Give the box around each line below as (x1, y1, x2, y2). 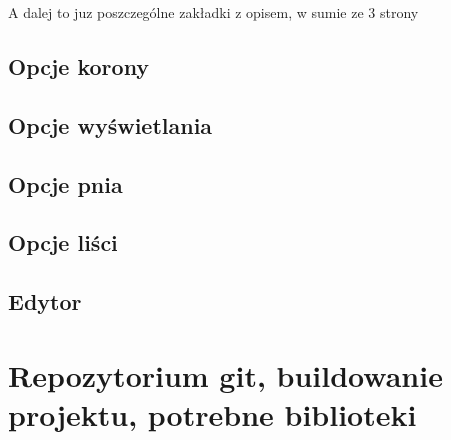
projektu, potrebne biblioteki (8, 393, 417, 434)
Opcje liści (8, 227, 118, 258)
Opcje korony (8, 50, 150, 81)
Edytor (8, 286, 82, 317)
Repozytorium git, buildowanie (8, 354, 443, 395)
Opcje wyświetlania (8, 109, 213, 140)
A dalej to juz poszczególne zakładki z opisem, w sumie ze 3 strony (8, 2, 419, 22)
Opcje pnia (8, 168, 123, 199)
